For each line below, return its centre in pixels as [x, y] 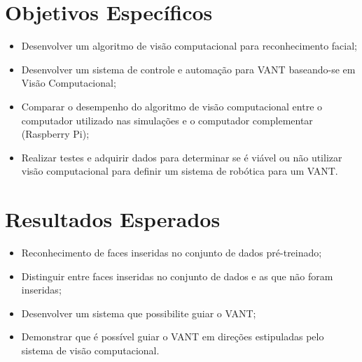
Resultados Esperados [113, 219]
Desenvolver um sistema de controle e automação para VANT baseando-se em [188, 69]
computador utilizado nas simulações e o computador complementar [167, 120]
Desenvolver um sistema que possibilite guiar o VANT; [139, 313]
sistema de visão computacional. [90, 350]
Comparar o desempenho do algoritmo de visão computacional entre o [172, 106]
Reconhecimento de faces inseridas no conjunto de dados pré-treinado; [172, 252]
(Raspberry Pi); [55, 134]
